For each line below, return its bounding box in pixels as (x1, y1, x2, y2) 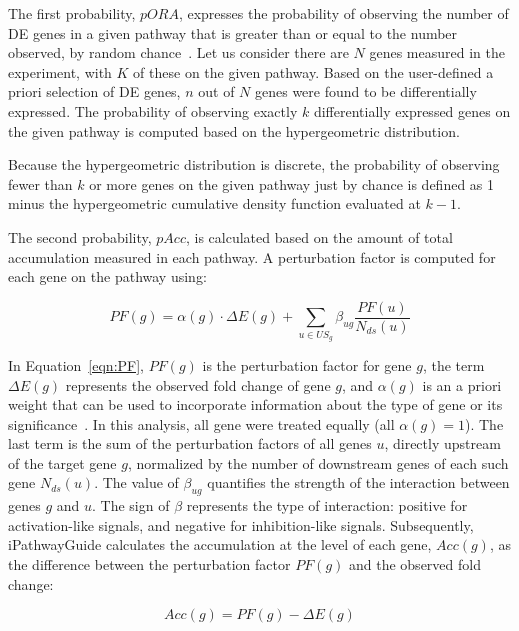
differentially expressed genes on (313, 100, 511, 121)
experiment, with (8, 61, 112, 82)
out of (198, 81, 235, 102)
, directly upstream (384, 433, 501, 454)
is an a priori (422, 374, 502, 395)
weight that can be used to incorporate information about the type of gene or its (8, 394, 503, 415)
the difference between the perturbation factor (8, 554, 291, 575)
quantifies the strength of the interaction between (207, 472, 510, 493)
